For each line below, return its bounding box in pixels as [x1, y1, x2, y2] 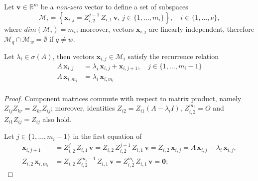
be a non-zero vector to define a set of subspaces [40, 1, 188, 11]
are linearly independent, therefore [148, 23, 254, 34]
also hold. [42, 114, 72, 124]
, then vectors [52, 51, 94, 61]
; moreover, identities [50, 103, 115, 113]
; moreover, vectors [76, 23, 134, 34]
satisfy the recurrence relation [128, 51, 219, 61]
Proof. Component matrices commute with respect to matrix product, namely [4, 93, 242, 103]
